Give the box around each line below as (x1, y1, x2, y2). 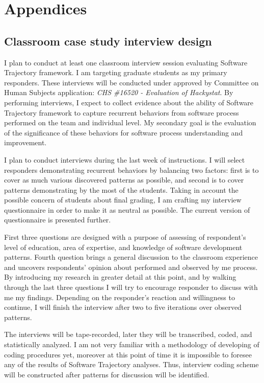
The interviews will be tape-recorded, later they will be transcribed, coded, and (4, 329, 252, 340)
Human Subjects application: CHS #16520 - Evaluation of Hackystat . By (4, 87, 233, 98)
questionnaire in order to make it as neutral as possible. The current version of (4, 204, 250, 215)
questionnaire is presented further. (4, 214, 111, 225)
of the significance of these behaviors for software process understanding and (4, 127, 243, 138)
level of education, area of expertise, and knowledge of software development (4, 241, 243, 252)
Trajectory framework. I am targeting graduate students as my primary (4, 67, 227, 78)
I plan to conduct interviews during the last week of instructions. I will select (4, 154, 245, 165)
